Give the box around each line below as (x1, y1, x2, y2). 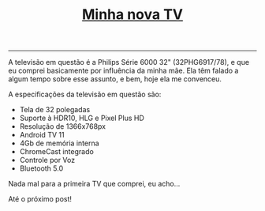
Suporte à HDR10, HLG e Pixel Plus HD (19, 113, 144, 123)
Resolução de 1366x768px (19, 122, 106, 131)
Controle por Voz (19, 156, 76, 165)
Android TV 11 (19, 130, 65, 140)
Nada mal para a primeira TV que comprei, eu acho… (8, 179, 181, 189)
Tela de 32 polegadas (19, 105, 91, 115)
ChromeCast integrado (19, 147, 95, 156)
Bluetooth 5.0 (19, 164, 64, 173)
